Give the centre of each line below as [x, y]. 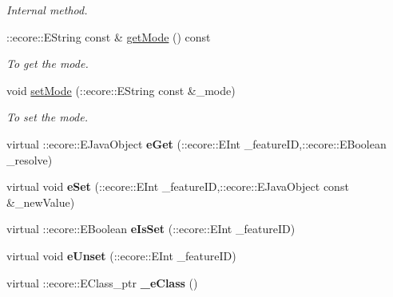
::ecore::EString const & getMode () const [109, 36]
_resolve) [30, 159]
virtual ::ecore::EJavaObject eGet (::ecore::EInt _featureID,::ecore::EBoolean [196, 143]
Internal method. [47, 10]
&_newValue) [41, 202]
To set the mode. [47, 117]
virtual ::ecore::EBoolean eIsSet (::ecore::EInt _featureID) [151, 229]
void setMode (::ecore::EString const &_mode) [121, 90]
